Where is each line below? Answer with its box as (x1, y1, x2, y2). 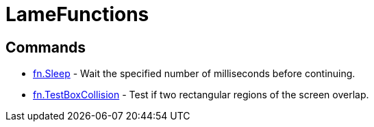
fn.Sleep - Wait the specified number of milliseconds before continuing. (33, 68, 356, 80)
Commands (5, 38, 86, 56)
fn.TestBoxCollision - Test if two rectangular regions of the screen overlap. (33, 89, 369, 101)
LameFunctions (5, 3, 149, 26)
